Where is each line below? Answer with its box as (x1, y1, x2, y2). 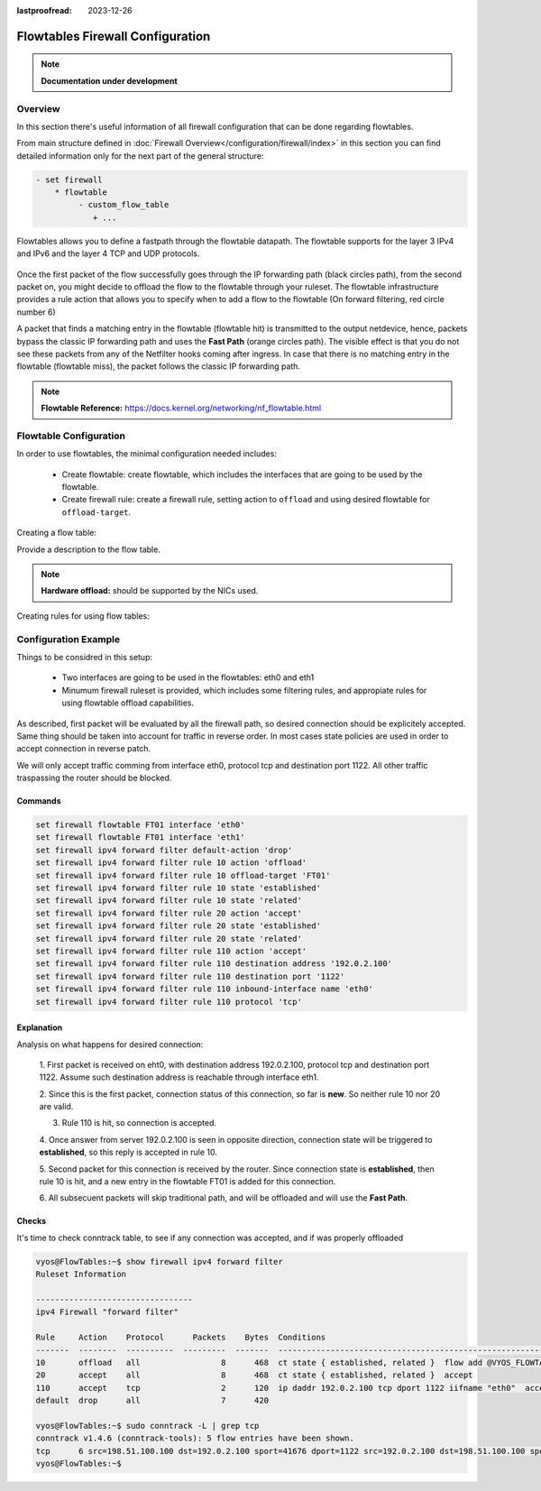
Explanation (16, 1022, 63, 1033)
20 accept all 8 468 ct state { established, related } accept (35, 1370, 473, 1380)
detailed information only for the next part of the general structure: (16, 150, 264, 161)
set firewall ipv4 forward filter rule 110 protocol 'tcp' (35, 997, 302, 1007)
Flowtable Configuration (16, 429, 126, 442)
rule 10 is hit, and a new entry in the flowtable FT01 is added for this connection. (39, 1176, 336, 1187)
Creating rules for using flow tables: (16, 610, 151, 621)
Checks (16, 1216, 47, 1227)
